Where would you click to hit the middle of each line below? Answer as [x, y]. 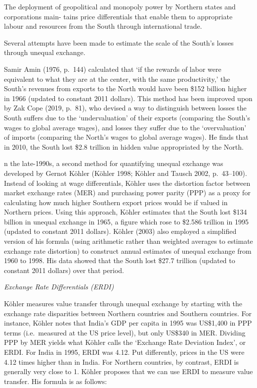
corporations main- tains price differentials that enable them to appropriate [118, 16]
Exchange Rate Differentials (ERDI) [59, 287]
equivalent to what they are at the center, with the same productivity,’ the [117, 79]
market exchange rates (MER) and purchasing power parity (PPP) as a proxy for [127, 193]
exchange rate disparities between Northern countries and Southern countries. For [128, 313]
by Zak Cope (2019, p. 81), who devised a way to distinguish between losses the [125, 108]
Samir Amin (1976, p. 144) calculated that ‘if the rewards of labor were [113, 69]
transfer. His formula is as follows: [56, 381]
